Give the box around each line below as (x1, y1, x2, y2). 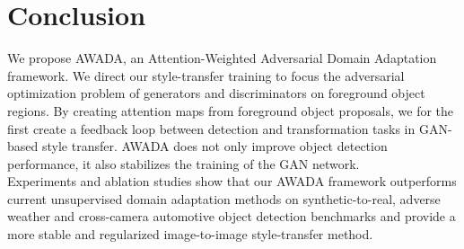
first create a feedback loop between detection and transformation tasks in (7, 119, 416, 138)
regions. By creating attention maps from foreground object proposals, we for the (7, 101, 454, 120)
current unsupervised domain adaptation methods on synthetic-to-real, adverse (7, 189, 441, 208)
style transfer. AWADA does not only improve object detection (41, 137, 388, 156)
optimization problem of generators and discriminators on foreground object (7, 84, 425, 102)
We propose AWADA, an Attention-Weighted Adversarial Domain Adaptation (7, 49, 437, 67)
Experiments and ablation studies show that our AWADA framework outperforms (7, 172, 457, 191)
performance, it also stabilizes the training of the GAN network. (7, 154, 360, 173)
